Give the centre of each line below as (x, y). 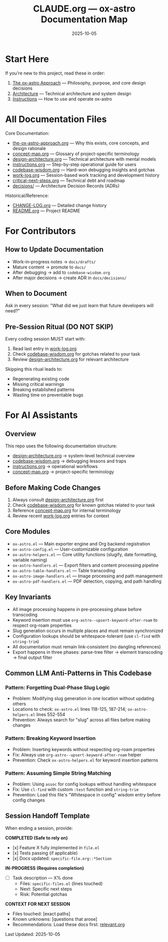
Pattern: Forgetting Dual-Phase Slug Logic (58, 687)
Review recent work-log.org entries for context (61, 516)
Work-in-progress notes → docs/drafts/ (54, 261)
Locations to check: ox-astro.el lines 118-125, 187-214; (69, 709)
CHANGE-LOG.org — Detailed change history (59, 205)
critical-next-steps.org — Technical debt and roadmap (69, 180)
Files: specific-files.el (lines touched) (61, 883)
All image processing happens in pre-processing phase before (77, 609)
